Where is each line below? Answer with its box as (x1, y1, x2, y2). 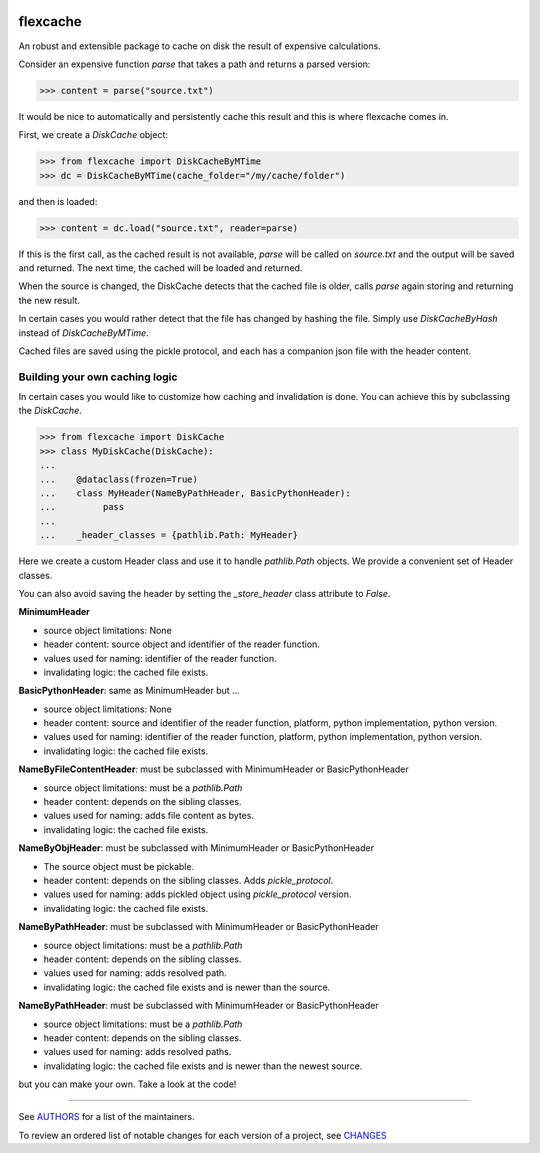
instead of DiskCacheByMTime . (18, 326, 149, 339)
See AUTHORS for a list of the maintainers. (18, 1111, 195, 1123)
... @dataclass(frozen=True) (39, 473, 199, 485)
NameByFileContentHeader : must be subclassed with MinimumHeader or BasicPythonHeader (18, 763, 409, 775)
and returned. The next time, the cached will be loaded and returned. (18, 261, 303, 274)
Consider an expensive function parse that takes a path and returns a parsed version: (18, 58, 371, 70)
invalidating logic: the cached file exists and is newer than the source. (43, 981, 331, 993)
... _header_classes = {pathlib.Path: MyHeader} (39, 530, 299, 541)
